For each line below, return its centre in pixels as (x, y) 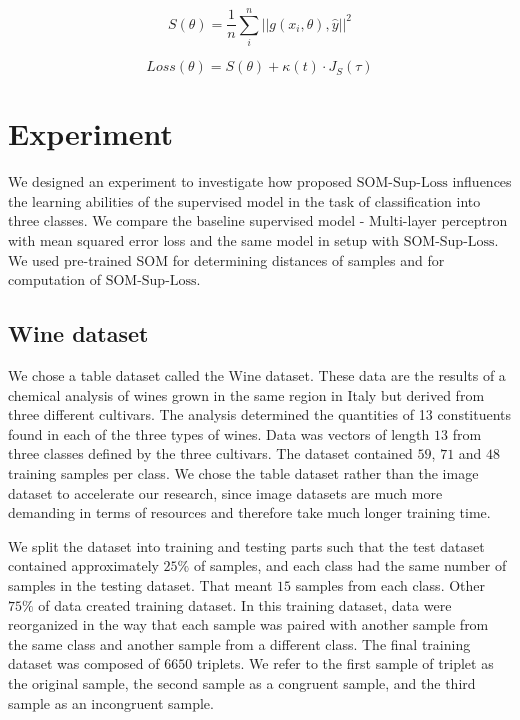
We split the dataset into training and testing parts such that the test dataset (246, 545)
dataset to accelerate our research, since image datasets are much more (225, 492)
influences (482, 181)
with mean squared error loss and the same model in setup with (203, 240)
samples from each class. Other (390, 584)
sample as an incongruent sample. (111, 702)
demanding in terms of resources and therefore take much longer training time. (249, 512)
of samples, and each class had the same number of (350, 565)
